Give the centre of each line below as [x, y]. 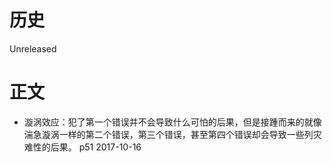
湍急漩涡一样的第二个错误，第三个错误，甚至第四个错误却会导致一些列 [168, 134]
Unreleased [33, 48]
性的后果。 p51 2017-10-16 [87, 147]
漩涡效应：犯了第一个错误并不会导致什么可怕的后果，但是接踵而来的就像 [172, 122]
